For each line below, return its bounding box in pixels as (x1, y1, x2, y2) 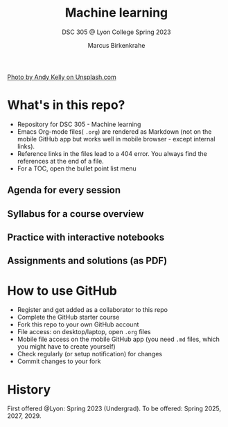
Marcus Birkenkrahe (87, 41, 146, 49)
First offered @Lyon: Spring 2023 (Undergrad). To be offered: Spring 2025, (7, 404, 222, 413)
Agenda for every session (7, 184, 121, 196)
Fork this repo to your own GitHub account (17, 320, 139, 329)
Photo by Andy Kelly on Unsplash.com (7, 73, 116, 81)
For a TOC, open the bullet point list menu (17, 164, 137, 173)
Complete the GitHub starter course (17, 313, 120, 322)
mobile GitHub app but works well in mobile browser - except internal (17, 134, 216, 143)
